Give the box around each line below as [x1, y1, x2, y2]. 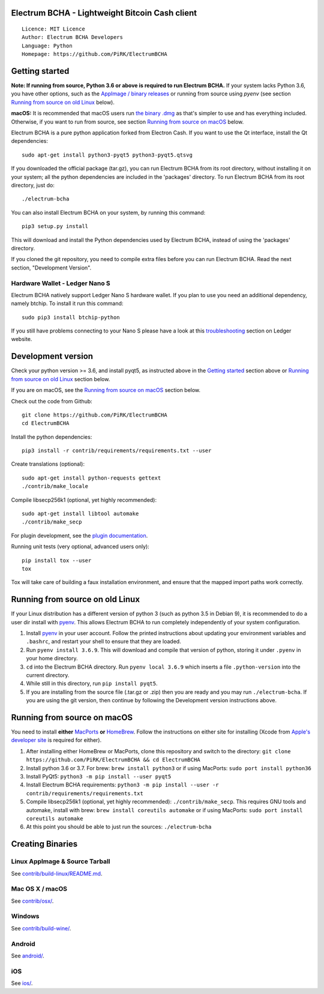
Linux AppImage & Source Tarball [11, 857, 110, 866]
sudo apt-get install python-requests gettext [22, 474, 161, 481]
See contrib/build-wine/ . [11, 924, 71, 932]
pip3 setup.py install [22, 223, 89, 230]
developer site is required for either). [11, 736, 102, 744]
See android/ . [11, 952, 44, 959]
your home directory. [26, 655, 78, 662]
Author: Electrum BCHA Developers [22, 34, 123, 41]
